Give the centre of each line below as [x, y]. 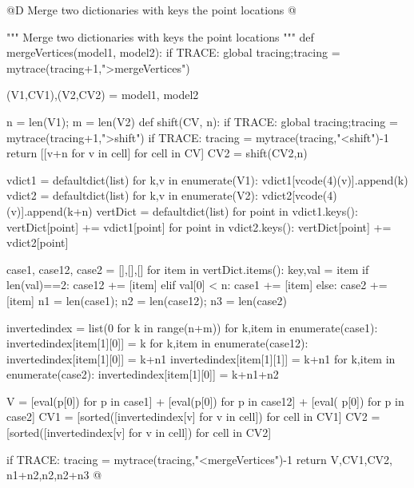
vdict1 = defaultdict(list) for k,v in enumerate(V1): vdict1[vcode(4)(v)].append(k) [207, 179]
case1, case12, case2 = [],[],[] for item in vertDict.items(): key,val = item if [188, 269]
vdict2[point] [38, 242]
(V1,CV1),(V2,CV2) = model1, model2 [103, 95]
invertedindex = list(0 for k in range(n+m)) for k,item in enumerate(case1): [192, 327]
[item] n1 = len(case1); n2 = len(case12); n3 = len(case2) [147, 300]
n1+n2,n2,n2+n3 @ [54, 475]
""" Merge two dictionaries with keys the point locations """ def [160, 36]
